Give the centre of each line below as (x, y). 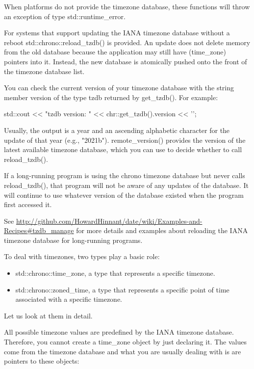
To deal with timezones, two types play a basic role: (82, 256)
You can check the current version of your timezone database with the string (119, 88)
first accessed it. (28, 204)
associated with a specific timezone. (69, 299)
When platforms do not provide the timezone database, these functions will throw (127, 6)
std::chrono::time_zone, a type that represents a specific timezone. (115, 273)
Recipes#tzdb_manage (39, 230)
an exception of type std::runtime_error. (65, 16)
